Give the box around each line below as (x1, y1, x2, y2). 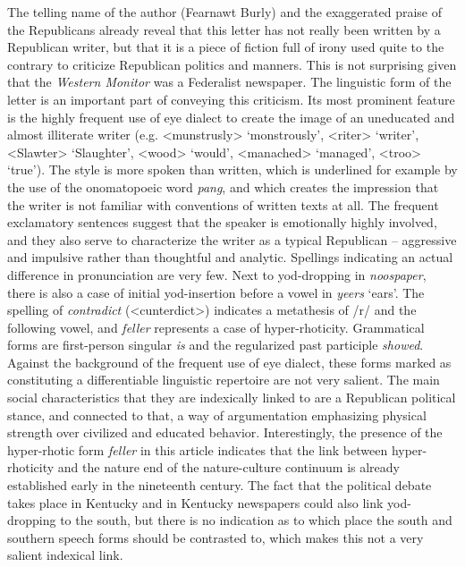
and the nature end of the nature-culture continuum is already (57, 458, 400, 477)
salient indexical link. (7, 546, 123, 564)
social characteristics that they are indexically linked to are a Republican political (7, 388, 456, 407)
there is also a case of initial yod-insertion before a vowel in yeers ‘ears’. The (7, 283, 425, 301)
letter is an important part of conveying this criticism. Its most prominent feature (7, 89, 455, 108)
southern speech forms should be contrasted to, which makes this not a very (7, 528, 424, 546)
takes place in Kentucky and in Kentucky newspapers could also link (7, 493, 384, 512)
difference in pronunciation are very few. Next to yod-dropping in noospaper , (7, 265, 427, 283)
